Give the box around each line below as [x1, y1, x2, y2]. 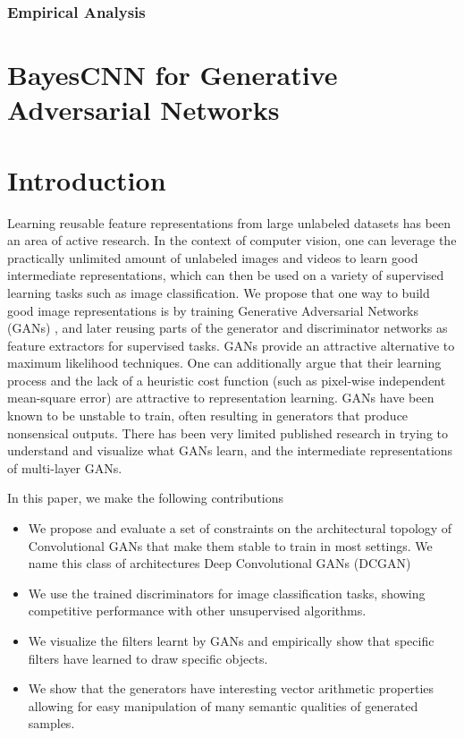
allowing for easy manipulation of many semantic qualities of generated [28, 696, 418, 715]
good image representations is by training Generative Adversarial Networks [7, 301, 419, 319]
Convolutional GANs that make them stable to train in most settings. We [28, 536, 433, 555]
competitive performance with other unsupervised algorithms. [28, 601, 367, 620]
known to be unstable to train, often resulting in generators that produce [7, 406, 409, 425]
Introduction [7, 161, 166, 198]
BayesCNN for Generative [7, 56, 338, 93]
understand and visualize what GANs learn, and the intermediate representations [7, 441, 453, 460]
